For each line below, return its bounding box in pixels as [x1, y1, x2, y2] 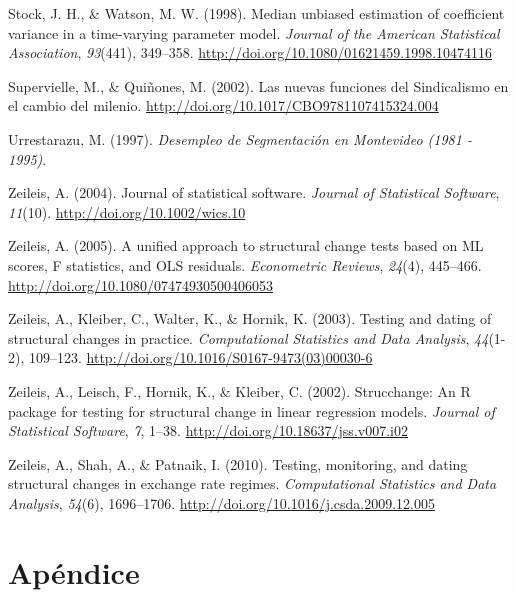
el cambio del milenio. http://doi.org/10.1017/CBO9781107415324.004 [8, 95, 439, 116]
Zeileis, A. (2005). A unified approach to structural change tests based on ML [8, 235, 484, 256]
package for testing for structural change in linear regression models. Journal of [8, 400, 495, 421]
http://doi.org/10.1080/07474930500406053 [8, 274, 273, 295]
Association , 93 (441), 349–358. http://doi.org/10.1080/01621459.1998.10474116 [8, 42, 493, 63]
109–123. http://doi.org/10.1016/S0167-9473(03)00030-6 [28, 347, 373, 368]
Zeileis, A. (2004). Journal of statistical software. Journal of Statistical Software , [8, 182, 500, 203]
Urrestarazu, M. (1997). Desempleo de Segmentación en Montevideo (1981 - [8, 128, 472, 149]
